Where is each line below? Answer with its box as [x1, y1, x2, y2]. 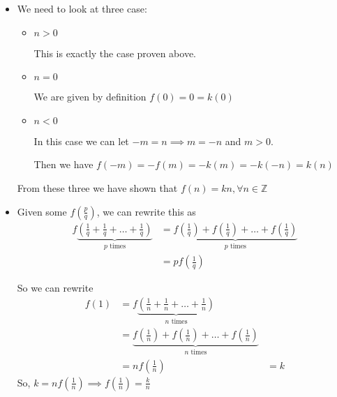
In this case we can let [33, 133, 129, 148]
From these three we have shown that [17, 180, 178, 195]
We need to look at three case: [17, 1, 147, 15]
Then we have [33, 157, 93, 172]
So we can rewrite [17, 280, 93, 295]
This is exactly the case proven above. [33, 45, 196, 60]
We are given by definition [33, 89, 147, 104]
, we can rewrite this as [96, 204, 196, 218]
